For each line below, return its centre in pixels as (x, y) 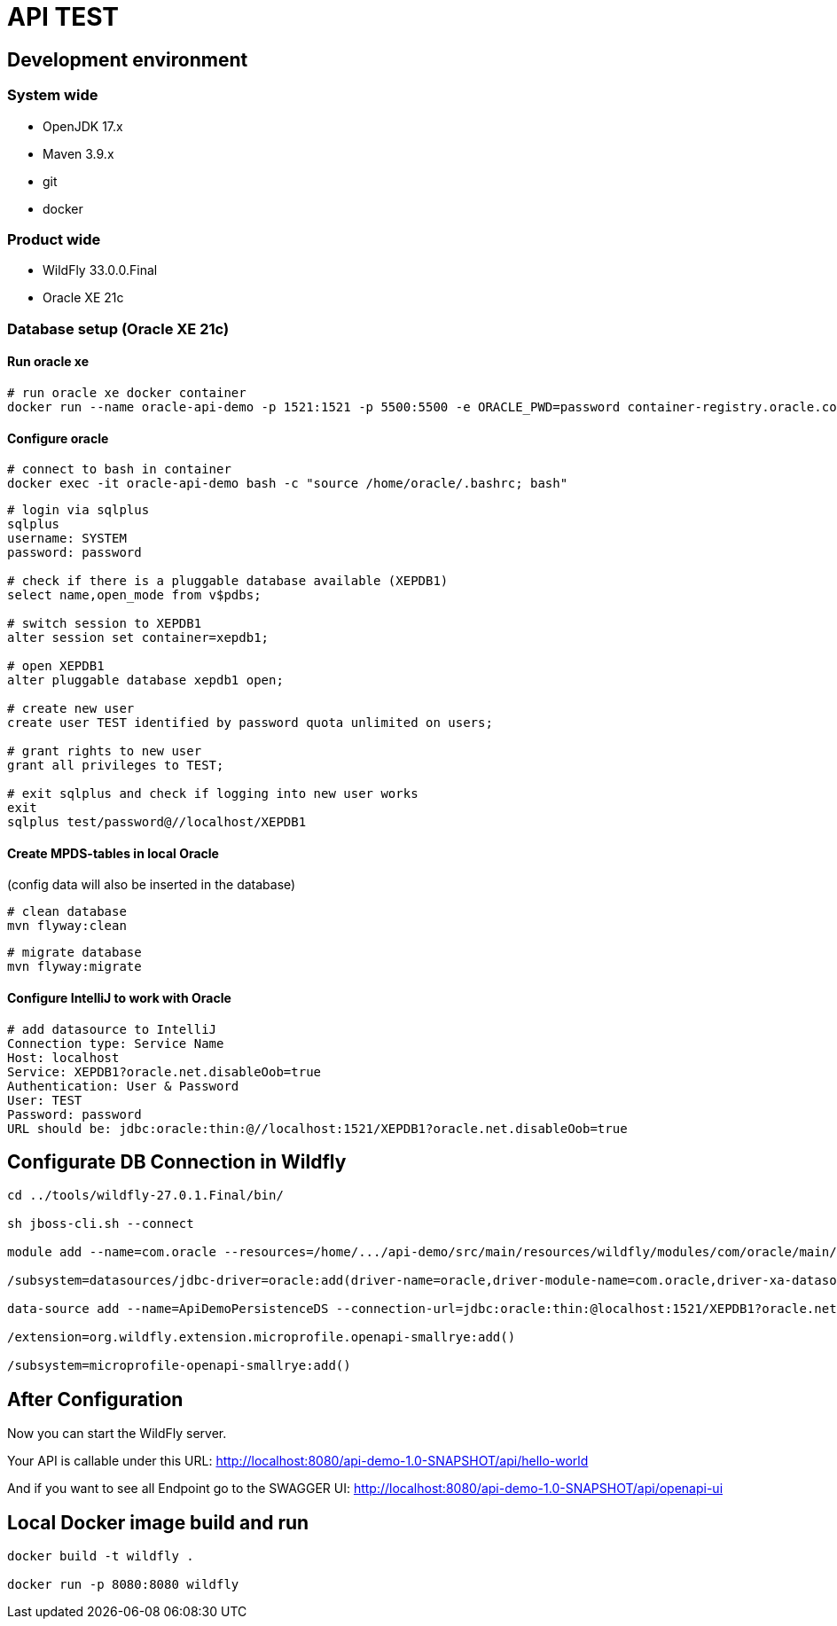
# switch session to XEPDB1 (105, 624)
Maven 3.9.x (78, 153)
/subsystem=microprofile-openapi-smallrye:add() (179, 1366)
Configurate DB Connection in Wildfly (177, 1161)
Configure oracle (58, 438)
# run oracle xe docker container (127, 392)
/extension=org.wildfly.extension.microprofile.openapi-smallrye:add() (262, 1337)
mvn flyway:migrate (74, 967)
